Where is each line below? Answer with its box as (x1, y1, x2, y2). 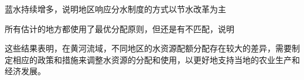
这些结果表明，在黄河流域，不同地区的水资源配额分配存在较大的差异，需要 (5, 42, 292, 54)
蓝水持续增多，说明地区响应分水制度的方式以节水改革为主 (5, 3, 226, 15)
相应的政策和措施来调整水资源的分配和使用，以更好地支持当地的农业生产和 (12, 53, 300, 65)
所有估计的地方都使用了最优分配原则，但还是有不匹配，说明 (5, 22, 234, 34)
